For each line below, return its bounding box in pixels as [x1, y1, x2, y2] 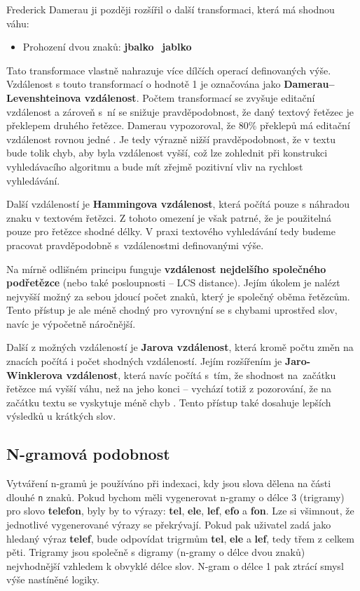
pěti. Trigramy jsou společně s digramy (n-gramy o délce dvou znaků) [6, 545, 305, 559]
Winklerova [6, 367, 63, 382]
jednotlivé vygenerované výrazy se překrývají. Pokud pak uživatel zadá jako [6, 517, 331, 532]
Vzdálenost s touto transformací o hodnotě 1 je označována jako [6, 77, 281, 91]
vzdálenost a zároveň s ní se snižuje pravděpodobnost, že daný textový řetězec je [6, 104, 354, 119]
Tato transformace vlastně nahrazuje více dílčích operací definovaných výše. [6, 62, 331, 77]
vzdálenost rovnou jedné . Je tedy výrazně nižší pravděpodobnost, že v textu [6, 131, 335, 146]
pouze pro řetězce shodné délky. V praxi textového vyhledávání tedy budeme [6, 224, 335, 239]
